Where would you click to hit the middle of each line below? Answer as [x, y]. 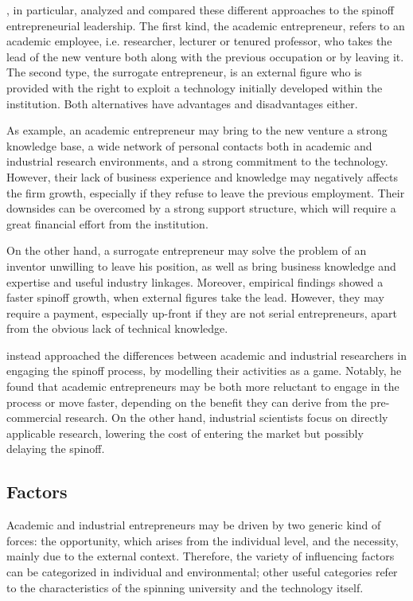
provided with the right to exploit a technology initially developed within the [195, 87]
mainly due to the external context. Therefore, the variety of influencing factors [201, 556]
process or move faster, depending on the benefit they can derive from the [187, 402]
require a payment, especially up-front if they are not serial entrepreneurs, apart [202, 312]
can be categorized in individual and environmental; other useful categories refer [202, 572]
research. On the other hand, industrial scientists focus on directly [226, 418]
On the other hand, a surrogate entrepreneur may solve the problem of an [187, 250]
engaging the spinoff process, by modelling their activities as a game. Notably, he [204, 371]
